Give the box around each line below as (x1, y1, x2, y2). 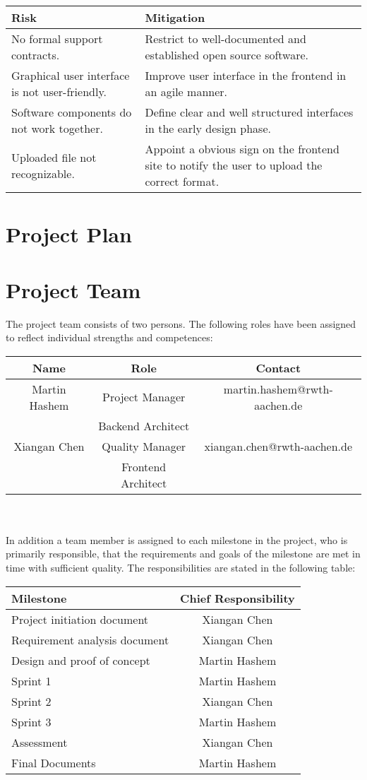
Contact (255, 359, 301, 376)
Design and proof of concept (11, 651, 150, 668)
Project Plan (6, 220, 132, 249)
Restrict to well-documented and (145, 30, 306, 47)
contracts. (11, 47, 60, 63)
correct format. (145, 173, 219, 189)
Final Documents (11, 754, 96, 771)
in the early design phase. (145, 120, 271, 136)
